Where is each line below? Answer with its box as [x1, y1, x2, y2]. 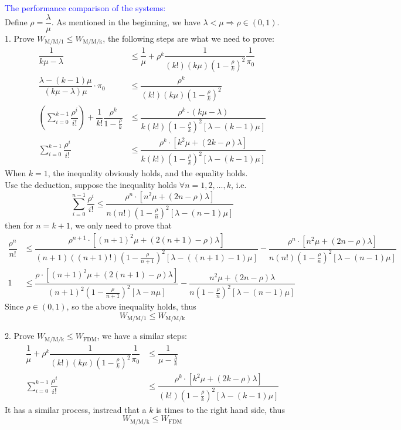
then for [5, 219, 33, 231]
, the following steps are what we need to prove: [103, 32, 274, 44]
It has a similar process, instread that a [5, 403, 147, 415]
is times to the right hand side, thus [156, 403, 285, 415]
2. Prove [5, 330, 35, 342]
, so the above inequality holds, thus [66, 300, 196, 313]
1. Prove [5, 32, 35, 44]
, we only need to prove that [70, 219, 172, 231]
